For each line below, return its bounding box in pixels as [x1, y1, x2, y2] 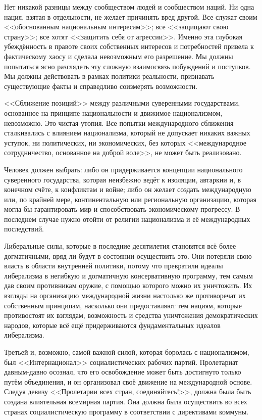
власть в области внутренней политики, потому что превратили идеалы [4, 260, 223, 271]
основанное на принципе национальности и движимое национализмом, [4, 107, 223, 118]
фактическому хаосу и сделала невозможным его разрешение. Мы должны [4, 51, 233, 61]
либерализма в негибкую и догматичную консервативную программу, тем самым [4, 270, 253, 281]
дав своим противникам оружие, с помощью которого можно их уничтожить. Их [4, 280, 252, 291]
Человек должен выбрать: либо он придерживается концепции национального [4, 164, 243, 174]
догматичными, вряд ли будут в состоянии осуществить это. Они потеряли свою [4, 250, 252, 261]
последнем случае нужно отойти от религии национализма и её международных [4, 213, 250, 224]
